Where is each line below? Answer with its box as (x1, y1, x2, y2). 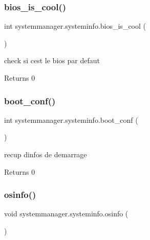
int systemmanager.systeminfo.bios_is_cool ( (4, 21, 146, 31)
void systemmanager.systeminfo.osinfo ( (4, 208, 128, 219)
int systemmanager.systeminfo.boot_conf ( (4, 114, 138, 125)
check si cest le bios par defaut (4, 55, 100, 66)
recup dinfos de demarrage (4, 149, 87, 159)
